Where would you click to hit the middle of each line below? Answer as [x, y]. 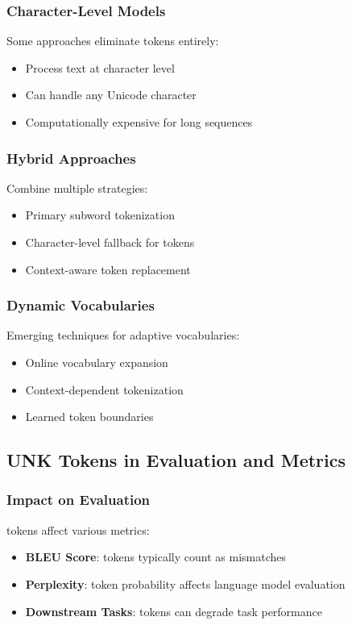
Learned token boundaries [89, 417]
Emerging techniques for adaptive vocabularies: [123, 335]
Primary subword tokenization [100, 215]
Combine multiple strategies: [77, 187]
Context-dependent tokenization [104, 389]
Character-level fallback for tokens [110, 242]
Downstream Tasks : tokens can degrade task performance [174, 611]
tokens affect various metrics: [78, 529]
